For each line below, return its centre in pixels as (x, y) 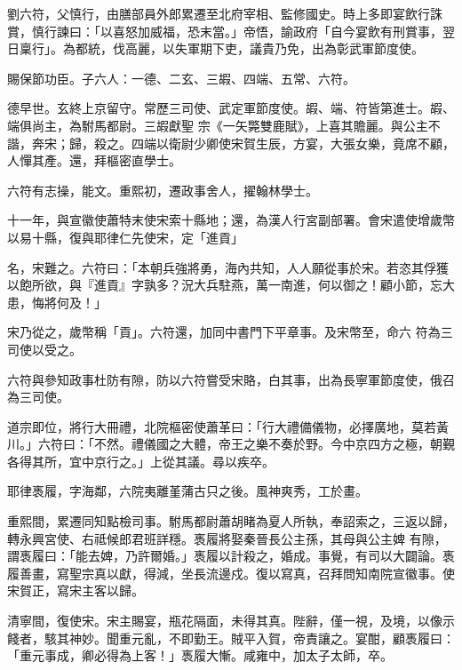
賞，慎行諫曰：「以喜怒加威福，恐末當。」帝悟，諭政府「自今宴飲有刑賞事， (225, 31)
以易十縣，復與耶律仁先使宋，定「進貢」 (125, 237)
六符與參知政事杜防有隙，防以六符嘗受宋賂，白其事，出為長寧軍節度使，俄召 (231, 379)
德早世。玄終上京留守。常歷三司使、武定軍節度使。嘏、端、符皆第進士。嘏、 (231, 108)
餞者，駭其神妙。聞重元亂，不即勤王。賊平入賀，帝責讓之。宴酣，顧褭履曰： (231, 638)
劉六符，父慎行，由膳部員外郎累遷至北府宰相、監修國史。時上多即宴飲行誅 (225, 13)
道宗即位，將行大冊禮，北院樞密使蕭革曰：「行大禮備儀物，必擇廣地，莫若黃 (228, 426)
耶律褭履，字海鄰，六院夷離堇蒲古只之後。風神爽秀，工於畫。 (187, 491)
